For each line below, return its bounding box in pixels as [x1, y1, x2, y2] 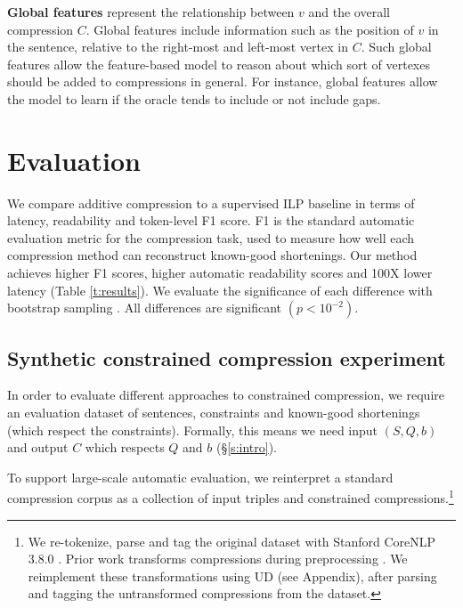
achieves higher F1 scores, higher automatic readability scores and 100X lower [7, 263, 433, 282]
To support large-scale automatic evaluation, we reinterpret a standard [7, 467, 394, 486]
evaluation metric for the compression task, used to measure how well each [7, 228, 415, 247]
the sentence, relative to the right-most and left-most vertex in [7, 37, 348, 56]
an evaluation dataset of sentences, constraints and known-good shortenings [7, 403, 420, 422]
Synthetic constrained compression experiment [7, 344, 446, 371]
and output [7, 438, 69, 457]
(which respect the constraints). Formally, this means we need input [7, 420, 378, 439]
